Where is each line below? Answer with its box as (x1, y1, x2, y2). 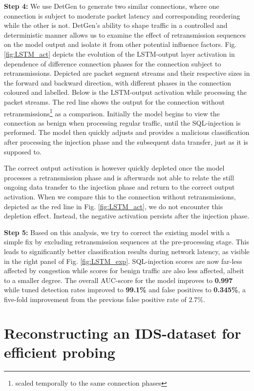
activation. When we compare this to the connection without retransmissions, (4, 191, 236, 201)
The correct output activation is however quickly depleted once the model (4, 163, 225, 173)
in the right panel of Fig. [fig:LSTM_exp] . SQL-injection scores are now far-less (4, 256, 242, 266)
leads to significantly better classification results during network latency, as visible (4, 246, 250, 256)
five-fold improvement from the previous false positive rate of (4, 294, 187, 304)
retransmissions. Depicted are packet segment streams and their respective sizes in (4, 68, 250, 78)
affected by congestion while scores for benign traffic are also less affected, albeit (4, 265, 244, 276)
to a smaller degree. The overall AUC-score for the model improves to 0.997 (4, 275, 233, 285)
